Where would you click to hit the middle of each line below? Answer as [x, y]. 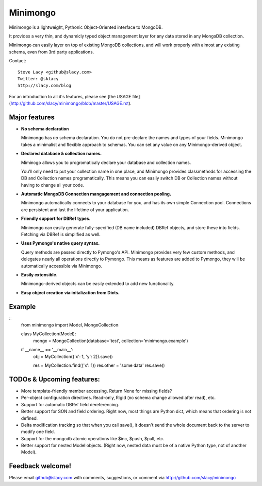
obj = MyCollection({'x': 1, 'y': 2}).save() [73, 356]
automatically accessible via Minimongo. [62, 266]
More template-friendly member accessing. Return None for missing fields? [97, 391]
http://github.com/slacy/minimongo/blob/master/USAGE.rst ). [71, 103]
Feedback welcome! [40, 466]
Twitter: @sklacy [38, 79]
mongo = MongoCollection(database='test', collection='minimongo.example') [111, 341]
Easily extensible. [39, 275]
